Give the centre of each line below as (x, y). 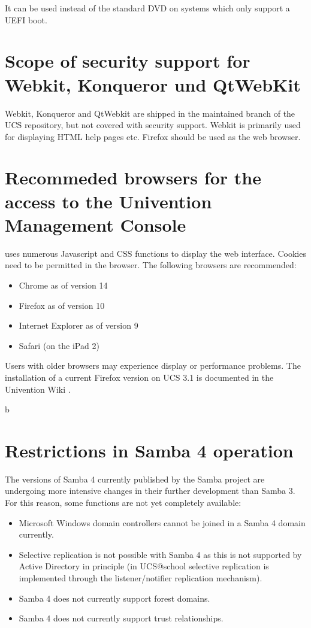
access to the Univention (108, 201)
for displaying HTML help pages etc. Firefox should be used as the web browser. (153, 136)
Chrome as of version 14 (63, 285)
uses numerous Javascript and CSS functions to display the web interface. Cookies (155, 253)
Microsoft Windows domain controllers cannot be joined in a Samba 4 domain (162, 522)
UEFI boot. (26, 19)
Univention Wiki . (38, 389)
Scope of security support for (128, 61)
